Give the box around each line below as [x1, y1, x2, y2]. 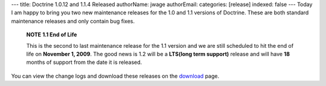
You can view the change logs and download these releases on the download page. [11, 72, 220, 79]
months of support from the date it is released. [26, 59, 142, 66]
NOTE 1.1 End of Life [26, 31, 77, 38]
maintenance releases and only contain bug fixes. [11, 17, 135, 24]
